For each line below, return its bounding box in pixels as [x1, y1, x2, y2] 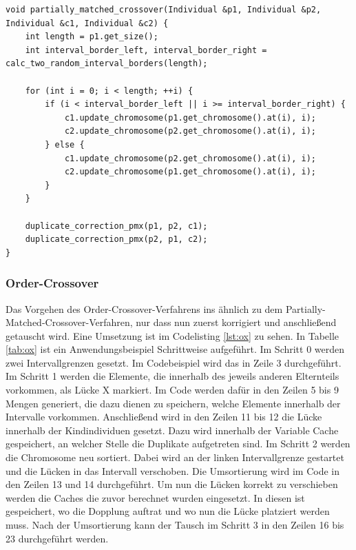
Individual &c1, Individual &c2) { [6, 18, 169, 28]
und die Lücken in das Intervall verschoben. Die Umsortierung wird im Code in [6, 463, 339, 478]
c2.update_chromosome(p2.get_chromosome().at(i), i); [64, 126, 317, 136]
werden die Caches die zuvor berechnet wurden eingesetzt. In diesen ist [6, 490, 305, 505]
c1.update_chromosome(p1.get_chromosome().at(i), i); [64, 112, 317, 123]
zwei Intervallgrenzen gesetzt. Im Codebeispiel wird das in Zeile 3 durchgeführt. [6, 355, 342, 369]
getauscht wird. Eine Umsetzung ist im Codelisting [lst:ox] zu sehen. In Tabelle [6, 328, 339, 343]
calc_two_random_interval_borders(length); [6, 59, 208, 69]
